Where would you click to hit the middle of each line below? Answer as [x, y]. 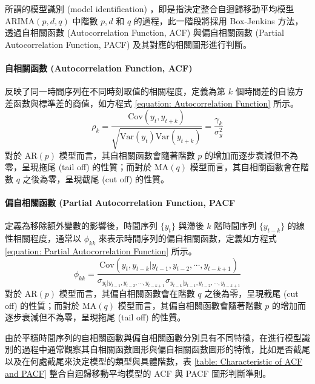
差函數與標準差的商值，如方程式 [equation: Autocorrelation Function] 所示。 [152, 103]
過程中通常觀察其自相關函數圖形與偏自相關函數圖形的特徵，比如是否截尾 [166, 349]
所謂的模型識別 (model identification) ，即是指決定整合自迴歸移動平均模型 [150, 8]
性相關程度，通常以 [43, 238]
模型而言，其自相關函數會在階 [249, 167]
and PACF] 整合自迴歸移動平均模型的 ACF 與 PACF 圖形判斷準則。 [138, 373]
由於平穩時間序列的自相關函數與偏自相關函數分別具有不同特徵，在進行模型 [153, 337]
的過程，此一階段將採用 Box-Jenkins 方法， [218, 20]
